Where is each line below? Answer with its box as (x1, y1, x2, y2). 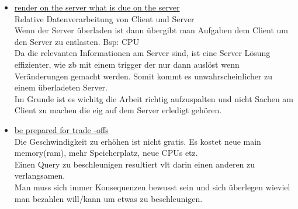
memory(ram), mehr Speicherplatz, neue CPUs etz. (14, 147, 198, 159)
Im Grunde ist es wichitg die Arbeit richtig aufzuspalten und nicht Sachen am (14, 92, 294, 104)
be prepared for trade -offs (14, 123, 109, 135)
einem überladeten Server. (14, 81, 108, 93)
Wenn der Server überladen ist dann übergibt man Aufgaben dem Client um (14, 24, 288, 36)
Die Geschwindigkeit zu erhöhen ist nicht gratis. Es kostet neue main (14, 135, 261, 147)
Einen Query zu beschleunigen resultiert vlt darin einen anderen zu (14, 158, 255, 170)
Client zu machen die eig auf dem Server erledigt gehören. (14, 104, 222, 116)
